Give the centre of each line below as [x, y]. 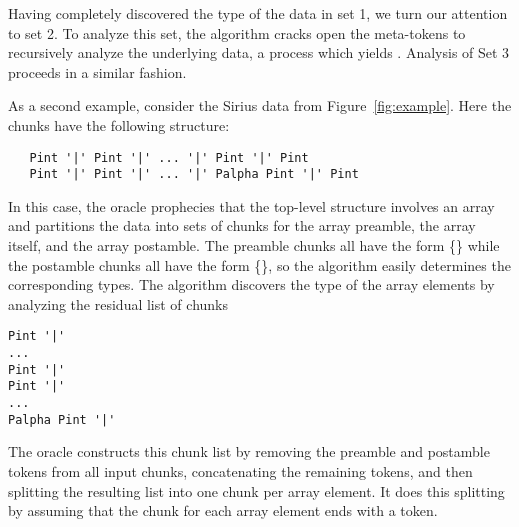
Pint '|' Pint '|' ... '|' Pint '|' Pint [169, 157]
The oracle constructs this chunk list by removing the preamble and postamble [249, 451]
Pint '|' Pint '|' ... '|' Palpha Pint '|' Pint [194, 174]
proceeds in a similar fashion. [97, 71]
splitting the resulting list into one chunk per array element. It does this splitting [256, 490]
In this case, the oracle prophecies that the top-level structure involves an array [251, 205]
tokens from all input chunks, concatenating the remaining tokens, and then [240, 470]
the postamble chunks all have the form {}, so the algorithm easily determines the [259, 264]
